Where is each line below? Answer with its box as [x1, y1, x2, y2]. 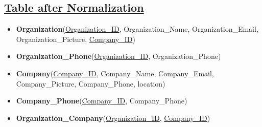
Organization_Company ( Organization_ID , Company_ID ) [16, 112, 210, 123]
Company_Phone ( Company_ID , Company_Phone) [16, 95, 187, 106]
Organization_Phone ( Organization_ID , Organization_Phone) [16, 51, 221, 61]
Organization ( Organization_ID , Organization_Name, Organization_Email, [16, 24, 258, 34]
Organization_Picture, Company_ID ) [16, 33, 135, 44]
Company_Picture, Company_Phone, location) [16, 78, 165, 89]
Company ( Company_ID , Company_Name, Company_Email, [16, 68, 214, 78]
